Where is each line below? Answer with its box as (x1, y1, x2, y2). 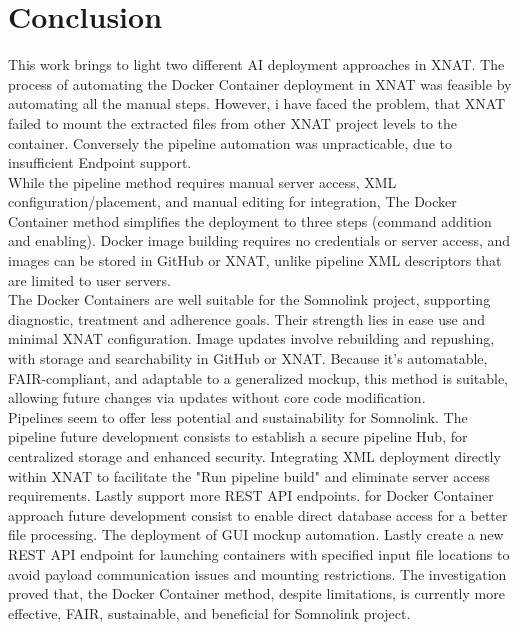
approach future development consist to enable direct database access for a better (8, 504, 508, 525)
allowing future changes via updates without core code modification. (8, 387, 426, 408)
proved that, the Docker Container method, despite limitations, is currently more (8, 583, 505, 604)
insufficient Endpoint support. (8, 152, 192, 173)
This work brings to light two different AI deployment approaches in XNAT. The (8, 54, 505, 75)
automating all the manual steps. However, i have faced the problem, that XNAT (8, 93, 506, 114)
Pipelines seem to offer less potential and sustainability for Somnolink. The (8, 406, 468, 427)
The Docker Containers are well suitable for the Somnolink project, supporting (8, 289, 491, 310)
